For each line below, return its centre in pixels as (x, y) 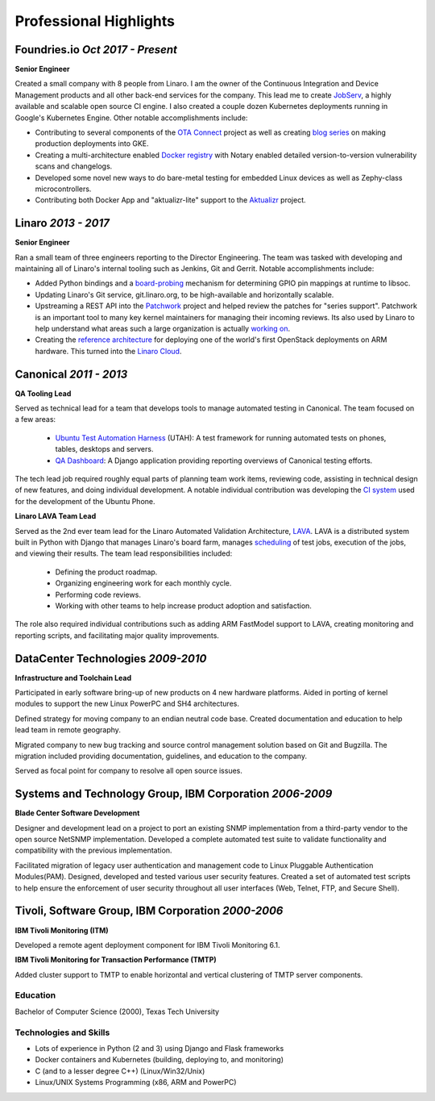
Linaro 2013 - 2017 (62, 223)
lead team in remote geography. (68, 730)
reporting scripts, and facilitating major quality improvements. (117, 635)
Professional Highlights (95, 21)
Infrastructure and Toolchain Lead (73, 678)
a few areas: (35, 419)
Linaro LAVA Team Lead (56, 516)
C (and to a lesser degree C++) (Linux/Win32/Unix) (120, 1071)
